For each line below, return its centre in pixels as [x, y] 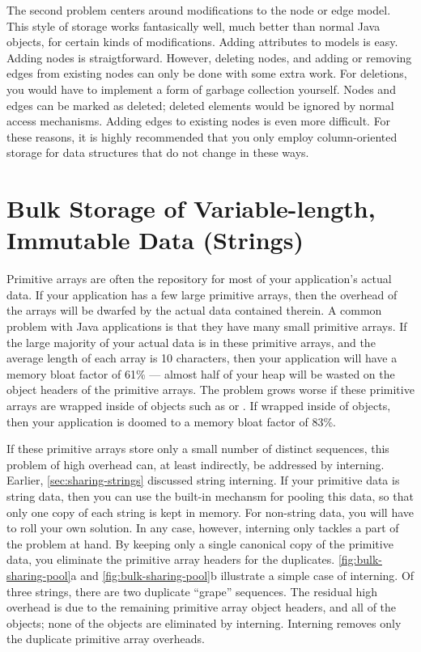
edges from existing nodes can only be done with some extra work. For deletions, [207, 73]
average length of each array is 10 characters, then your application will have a [202, 358]
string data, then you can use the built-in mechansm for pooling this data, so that [210, 495]
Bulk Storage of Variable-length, [191, 208]
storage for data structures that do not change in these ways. [158, 152]
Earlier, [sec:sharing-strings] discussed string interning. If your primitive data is [203, 480]
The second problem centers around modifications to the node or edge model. [199, 10]
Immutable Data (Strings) [155, 240]
